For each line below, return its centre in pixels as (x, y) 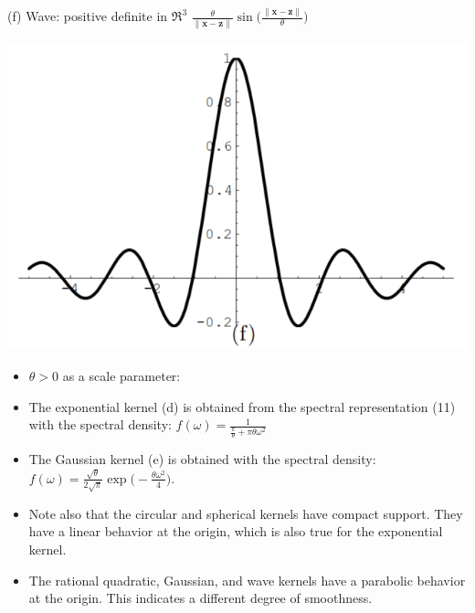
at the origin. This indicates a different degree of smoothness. (201, 598)
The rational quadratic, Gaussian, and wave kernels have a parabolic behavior (247, 580)
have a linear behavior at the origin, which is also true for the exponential (236, 531)
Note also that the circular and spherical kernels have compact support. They (246, 513)
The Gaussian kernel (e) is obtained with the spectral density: (202, 459)
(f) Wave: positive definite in (88, 16)
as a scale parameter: (121, 376)
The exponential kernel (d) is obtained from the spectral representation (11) (242, 406)
